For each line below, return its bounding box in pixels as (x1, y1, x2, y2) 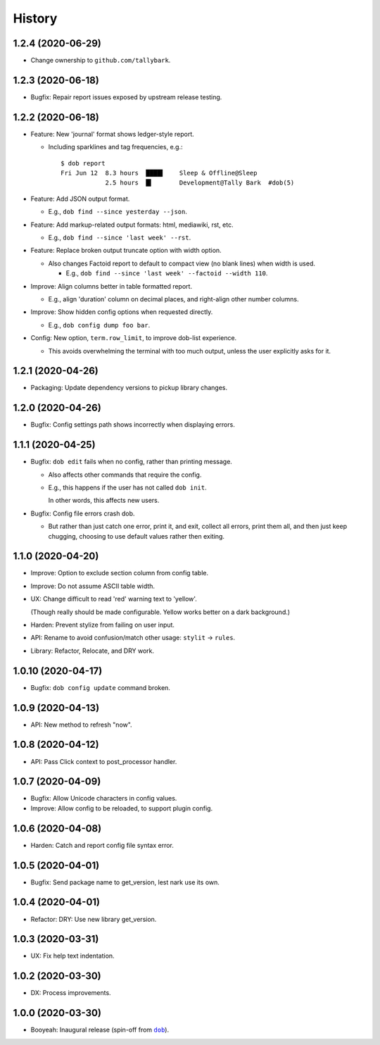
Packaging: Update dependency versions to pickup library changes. (30, 384, 228, 392)
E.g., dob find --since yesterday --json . (48, 208, 188, 216)
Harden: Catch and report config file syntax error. (30, 841, 174, 849)
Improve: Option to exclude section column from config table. (30, 569, 209, 577)
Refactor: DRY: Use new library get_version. (30, 915, 157, 923)
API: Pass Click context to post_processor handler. (30, 757, 177, 765)
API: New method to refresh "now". (30, 720, 133, 729)
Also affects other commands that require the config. (48, 470, 202, 479)
